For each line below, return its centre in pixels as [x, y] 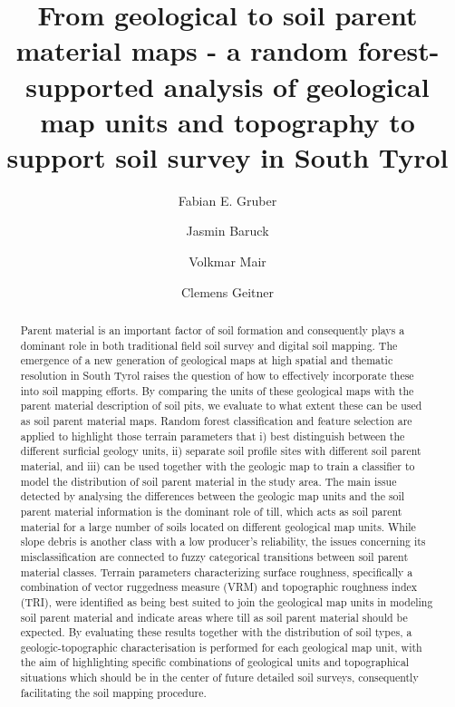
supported [90, 86]
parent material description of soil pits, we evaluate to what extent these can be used [221, 406]
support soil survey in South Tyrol [227, 156]
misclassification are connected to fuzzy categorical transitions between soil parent [214, 556]
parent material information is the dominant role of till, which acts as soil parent [211, 511]
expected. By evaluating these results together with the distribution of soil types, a [216, 632]
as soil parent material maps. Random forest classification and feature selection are [216, 420]
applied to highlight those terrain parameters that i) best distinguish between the [213, 436]
